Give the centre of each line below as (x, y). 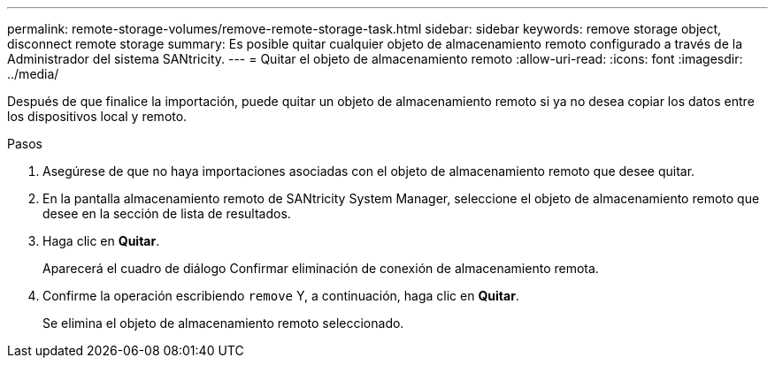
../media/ (33, 74)
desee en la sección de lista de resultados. (167, 213)
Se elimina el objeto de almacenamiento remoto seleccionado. (223, 323)
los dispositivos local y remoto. (97, 116)
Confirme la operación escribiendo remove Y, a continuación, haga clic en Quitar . (281, 296)
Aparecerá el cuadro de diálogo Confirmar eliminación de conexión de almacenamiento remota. (321, 268)
